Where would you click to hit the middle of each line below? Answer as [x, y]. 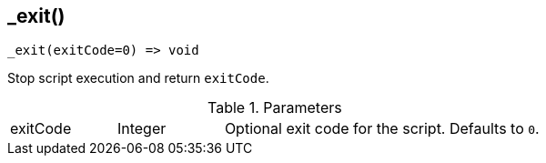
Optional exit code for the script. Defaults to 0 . [382, 129]
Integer [142, 129]
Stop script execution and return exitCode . [138, 78]
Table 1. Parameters [275, 108]
